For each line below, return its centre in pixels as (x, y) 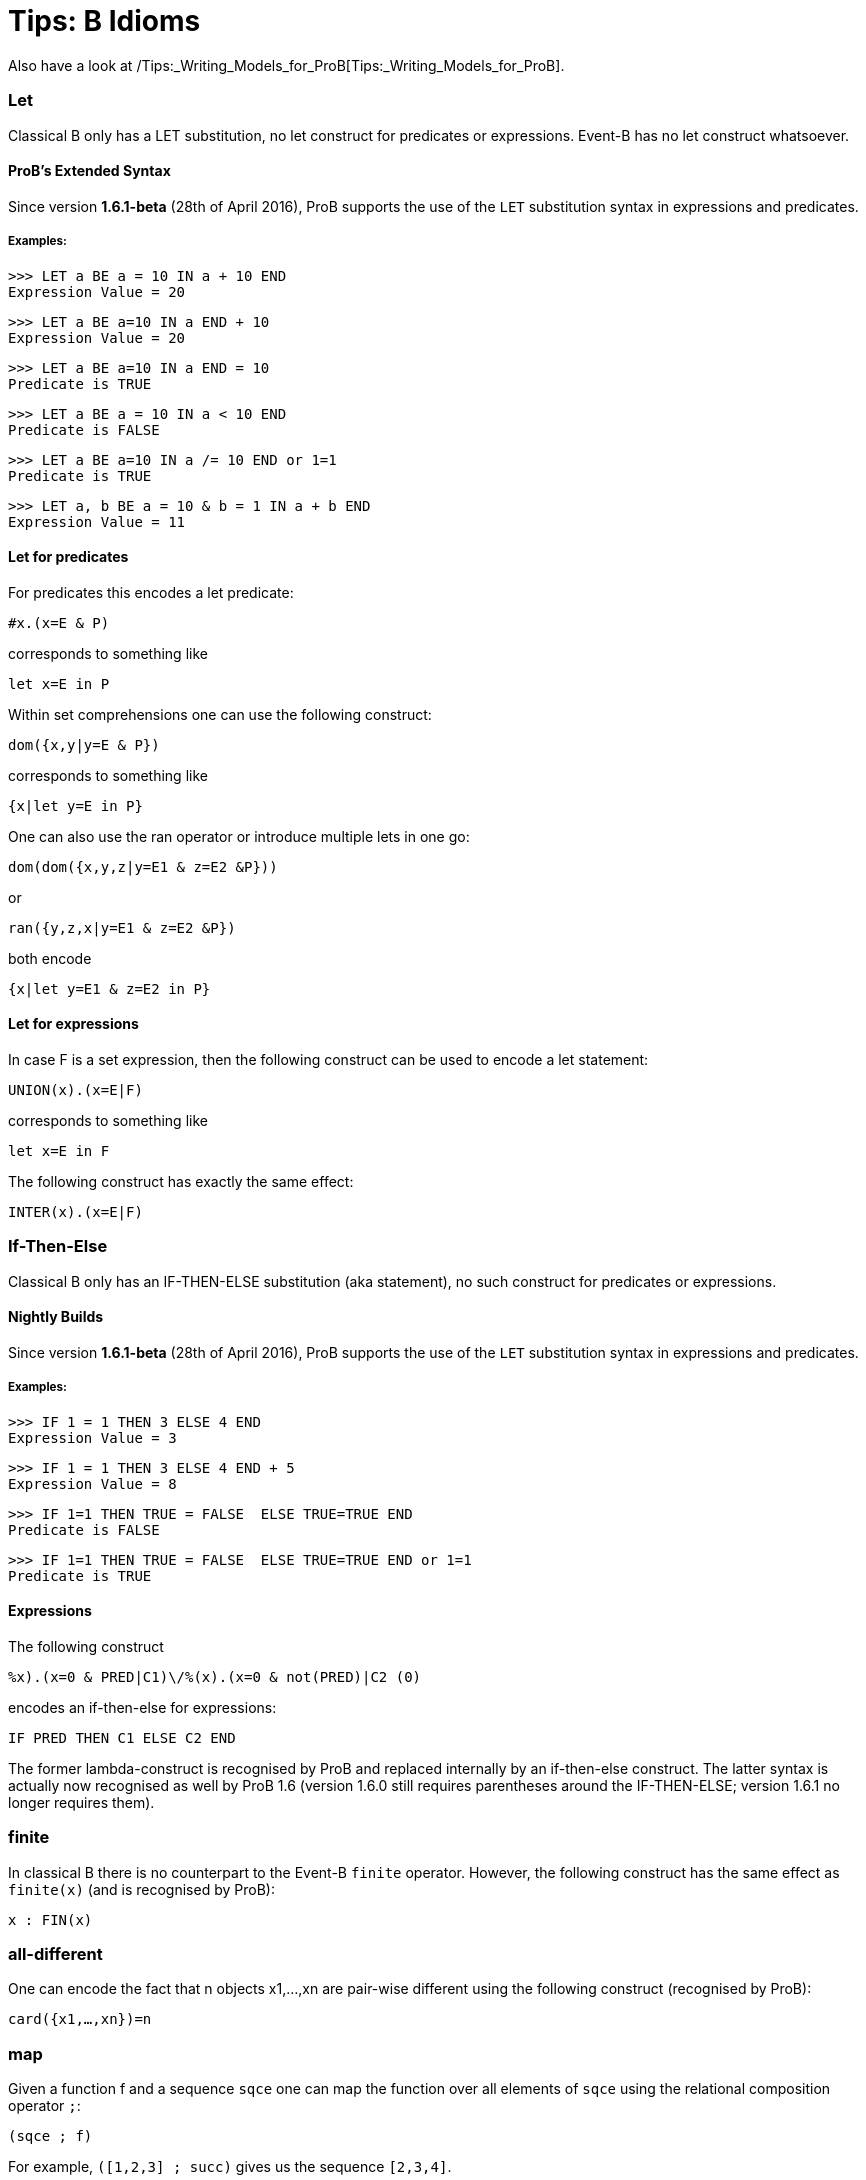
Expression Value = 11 (97, 521)
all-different (55, 1954)
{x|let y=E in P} (75, 805)
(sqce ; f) (50, 2136)
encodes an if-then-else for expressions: (142, 1707)
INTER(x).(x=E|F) (75, 1211)
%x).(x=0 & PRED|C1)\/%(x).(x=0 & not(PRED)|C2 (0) (215, 1676)
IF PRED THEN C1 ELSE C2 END (122, 1737)
